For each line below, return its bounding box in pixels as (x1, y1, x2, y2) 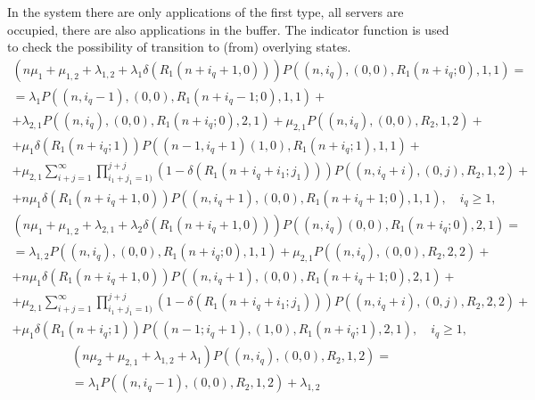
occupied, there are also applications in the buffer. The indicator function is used (7, 20, 449, 38)
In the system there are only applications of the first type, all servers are (7, 3, 404, 20)
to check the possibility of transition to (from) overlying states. (7, 37, 351, 56)
